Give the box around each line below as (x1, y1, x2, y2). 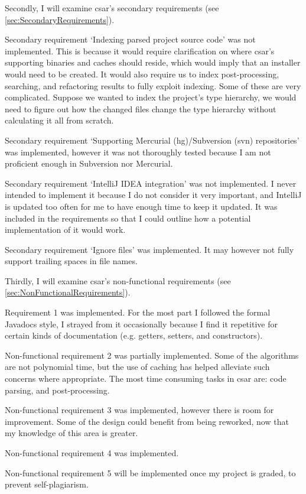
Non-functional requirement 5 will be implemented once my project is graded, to (5, 466, 296, 479)
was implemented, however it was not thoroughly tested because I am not (5, 145, 271, 158)
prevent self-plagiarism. (5, 478, 89, 490)
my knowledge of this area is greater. (5, 427, 138, 439)
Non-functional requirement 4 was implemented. (5, 447, 179, 459)
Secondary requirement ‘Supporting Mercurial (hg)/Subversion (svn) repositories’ (5, 134, 300, 146)
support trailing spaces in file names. (5, 255, 138, 267)
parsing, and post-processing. (5, 383, 110, 396)
